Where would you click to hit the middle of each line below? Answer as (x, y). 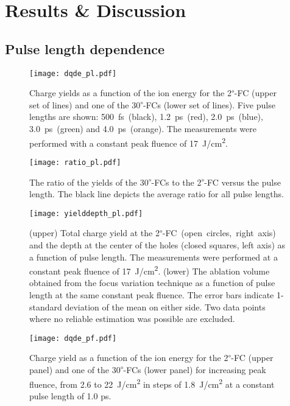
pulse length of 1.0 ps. (70, 395)
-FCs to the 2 (176, 182)
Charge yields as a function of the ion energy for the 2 (130, 93)
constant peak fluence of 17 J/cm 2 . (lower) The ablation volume (150, 270)
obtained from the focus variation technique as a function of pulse (152, 283)
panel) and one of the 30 (75, 370)
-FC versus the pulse (242, 182)
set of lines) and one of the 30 (85, 104)
